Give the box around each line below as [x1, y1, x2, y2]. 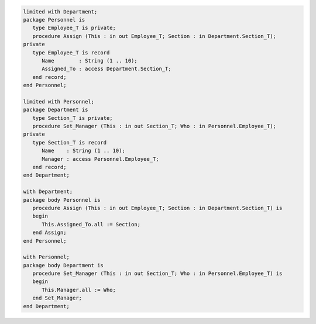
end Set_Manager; [32, 295, 82, 301]
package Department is [23, 106, 88, 113]
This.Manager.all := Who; [42, 287, 116, 293]
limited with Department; [23, 8, 98, 15]
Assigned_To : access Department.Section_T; [42, 66, 172, 73]
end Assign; [32, 229, 67, 236]
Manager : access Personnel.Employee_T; [42, 156, 159, 162]
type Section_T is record [32, 139, 107, 146]
